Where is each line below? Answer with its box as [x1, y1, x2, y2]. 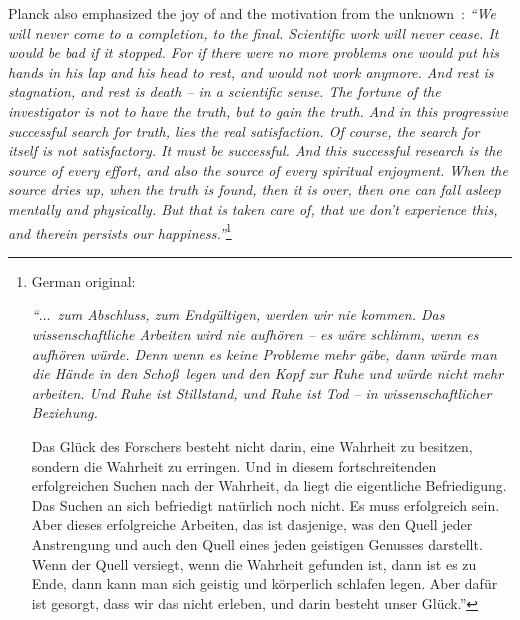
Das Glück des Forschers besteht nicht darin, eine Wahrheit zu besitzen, [31, 435, 473, 456]
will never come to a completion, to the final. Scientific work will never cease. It [8, 22, 499, 43]
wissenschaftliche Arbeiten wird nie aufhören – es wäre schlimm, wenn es [31, 323, 479, 344]
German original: [31, 270, 136, 291]
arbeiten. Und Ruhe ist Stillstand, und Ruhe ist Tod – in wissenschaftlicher [31, 382, 492, 403]
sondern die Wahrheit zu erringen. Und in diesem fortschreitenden [31, 455, 437, 476]
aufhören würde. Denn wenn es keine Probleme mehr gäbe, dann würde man [31, 343, 497, 364]
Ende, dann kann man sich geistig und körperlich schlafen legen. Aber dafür [31, 573, 498, 594]
